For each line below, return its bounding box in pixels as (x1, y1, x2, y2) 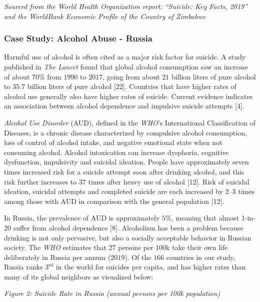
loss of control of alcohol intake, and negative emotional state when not (4, 137, 222, 147)
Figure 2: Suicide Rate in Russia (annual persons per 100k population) (4, 288, 220, 298)
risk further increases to (4, 176, 77, 186)
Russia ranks (4, 261, 43, 272)
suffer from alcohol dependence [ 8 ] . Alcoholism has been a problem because (13, 222, 243, 232)
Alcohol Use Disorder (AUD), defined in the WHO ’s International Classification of (4, 117, 255, 127)
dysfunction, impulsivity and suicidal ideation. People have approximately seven (4, 156, 249, 167)
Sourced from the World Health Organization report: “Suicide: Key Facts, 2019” (4, 1, 248, 11)
